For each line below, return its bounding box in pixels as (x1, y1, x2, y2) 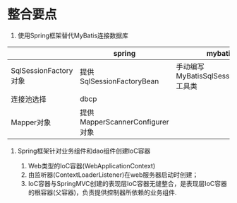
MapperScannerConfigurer (80, 117, 169, 127)
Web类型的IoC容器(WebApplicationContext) (28, 161, 156, 170)
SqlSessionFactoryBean (80, 76, 159, 86)
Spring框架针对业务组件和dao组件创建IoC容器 (17, 146, 151, 155)
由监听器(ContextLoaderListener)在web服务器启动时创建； (28, 170, 199, 179)
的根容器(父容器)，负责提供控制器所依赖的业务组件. (28, 188, 177, 197)
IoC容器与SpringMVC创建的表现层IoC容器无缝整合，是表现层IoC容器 (28, 179, 228, 187)
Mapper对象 (11, 117, 51, 127)
